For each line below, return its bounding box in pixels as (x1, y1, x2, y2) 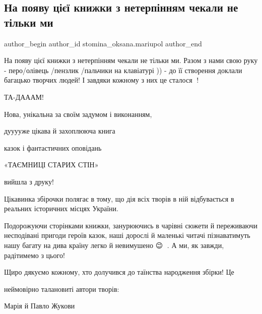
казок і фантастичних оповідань (4, 142, 102, 153)
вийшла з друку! (4, 176, 54, 186)
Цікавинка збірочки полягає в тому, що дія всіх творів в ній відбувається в (4, 193, 234, 204)
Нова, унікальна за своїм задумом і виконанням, (4, 108, 152, 119)
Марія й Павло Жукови (4, 300, 75, 311)
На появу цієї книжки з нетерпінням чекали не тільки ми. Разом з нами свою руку (4, 55, 258, 66)
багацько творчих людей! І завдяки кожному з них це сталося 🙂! (4, 75, 199, 85)
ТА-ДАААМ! (4, 91, 44, 102)
